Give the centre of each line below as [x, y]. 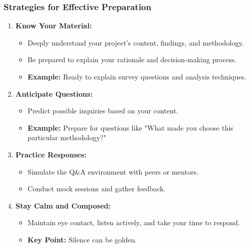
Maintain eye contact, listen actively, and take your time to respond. [134, 222]
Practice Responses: [51, 154]
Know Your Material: [54, 26]
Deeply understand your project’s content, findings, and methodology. [136, 42]
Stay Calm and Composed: [63, 205]
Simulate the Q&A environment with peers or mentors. [113, 171]
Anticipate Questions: [54, 93]
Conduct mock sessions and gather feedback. [97, 189]
